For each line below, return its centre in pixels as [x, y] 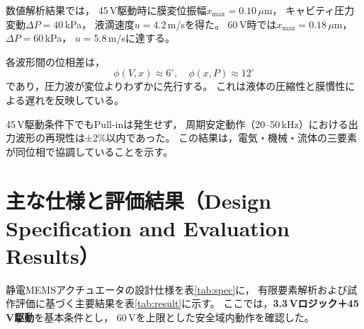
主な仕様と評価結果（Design [139, 200]
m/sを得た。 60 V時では [222, 24]
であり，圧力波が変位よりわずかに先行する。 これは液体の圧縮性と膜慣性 [176, 86]
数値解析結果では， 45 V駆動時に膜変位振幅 [106, 10]
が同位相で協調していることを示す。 [90, 151]
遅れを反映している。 [75, 99]
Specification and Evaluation [148, 227]
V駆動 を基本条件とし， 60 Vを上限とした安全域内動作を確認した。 [160, 317]
